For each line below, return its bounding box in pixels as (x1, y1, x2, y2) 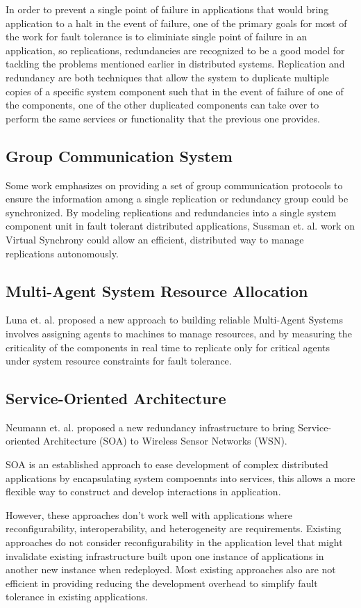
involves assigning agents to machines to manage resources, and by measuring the (6, 326, 352, 340)
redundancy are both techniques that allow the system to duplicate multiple (6, 70, 329, 84)
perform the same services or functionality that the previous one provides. (6, 111, 320, 125)
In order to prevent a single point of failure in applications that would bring (6, 2, 329, 16)
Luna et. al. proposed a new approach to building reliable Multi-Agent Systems (6, 312, 343, 327)
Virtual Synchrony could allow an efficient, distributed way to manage (6, 232, 304, 246)
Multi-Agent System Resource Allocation (6, 280, 308, 301)
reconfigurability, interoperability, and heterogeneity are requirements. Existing (6, 521, 342, 536)
